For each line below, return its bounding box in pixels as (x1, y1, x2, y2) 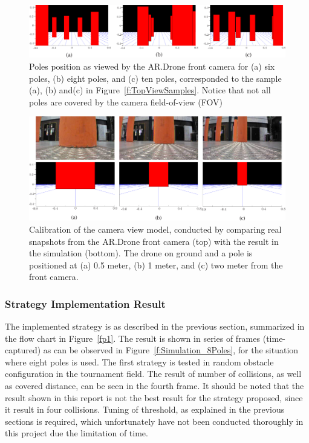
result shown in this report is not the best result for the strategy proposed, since (5, 391, 303, 404)
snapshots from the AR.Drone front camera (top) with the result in (29, 235, 279, 247)
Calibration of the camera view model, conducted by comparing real (29, 222, 282, 235)
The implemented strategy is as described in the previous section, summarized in (5, 320, 305, 333)
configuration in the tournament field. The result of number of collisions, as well (5, 367, 302, 380)
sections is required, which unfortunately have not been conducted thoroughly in (5, 415, 304, 427)
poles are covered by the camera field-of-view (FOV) (29, 95, 223, 108)
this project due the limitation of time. (5, 427, 148, 439)
